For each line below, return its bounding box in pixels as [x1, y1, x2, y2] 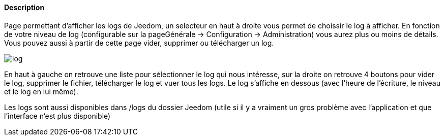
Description [4, 3, 45, 12]
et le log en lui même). [4, 87, 78, 96]
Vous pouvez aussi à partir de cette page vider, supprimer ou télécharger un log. [4, 38, 274, 47]
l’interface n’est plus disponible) [4, 111, 111, 120]
